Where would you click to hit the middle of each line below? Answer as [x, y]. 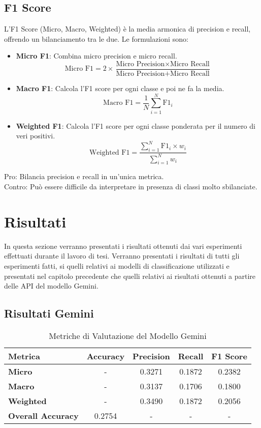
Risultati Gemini [49, 313]
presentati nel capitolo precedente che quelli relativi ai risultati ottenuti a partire [130, 276]
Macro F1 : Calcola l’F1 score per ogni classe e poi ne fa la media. [120, 88]
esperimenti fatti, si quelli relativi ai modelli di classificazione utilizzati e [117, 265]
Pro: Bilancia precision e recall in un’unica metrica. [84, 176]
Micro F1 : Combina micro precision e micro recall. [96, 56]
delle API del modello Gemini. [51, 286]
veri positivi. [36, 136]
